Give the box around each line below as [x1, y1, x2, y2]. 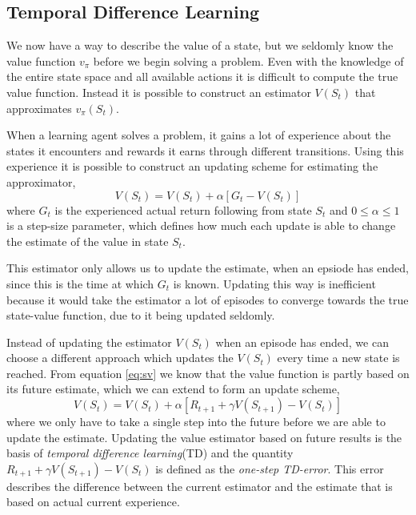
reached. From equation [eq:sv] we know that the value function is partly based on [6, 364, 410, 381]
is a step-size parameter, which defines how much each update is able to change [6, 217, 396, 234]
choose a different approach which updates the [6, 349, 234, 366]
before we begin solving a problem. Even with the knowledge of [93, 52, 404, 69]
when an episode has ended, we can [215, 333, 389, 350]
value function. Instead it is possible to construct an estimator [6, 83, 311, 100]
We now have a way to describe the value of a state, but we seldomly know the [6, 37, 394, 54]
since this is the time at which [6, 275, 154, 292]
